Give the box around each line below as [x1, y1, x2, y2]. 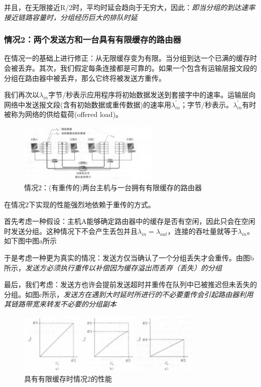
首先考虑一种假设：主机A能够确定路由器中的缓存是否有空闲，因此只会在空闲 [4, 216, 255, 226]
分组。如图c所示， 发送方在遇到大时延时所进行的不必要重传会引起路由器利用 [4, 289, 253, 299]
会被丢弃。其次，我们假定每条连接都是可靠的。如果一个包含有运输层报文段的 [4, 63, 257, 73]
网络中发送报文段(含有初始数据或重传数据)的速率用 [4, 99, 171, 109]
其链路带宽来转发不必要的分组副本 [4, 299, 116, 309]
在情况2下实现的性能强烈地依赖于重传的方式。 [4, 199, 155, 209]
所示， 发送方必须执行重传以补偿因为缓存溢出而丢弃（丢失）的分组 [4, 262, 222, 273]
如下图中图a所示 [4, 235, 57, 246]
